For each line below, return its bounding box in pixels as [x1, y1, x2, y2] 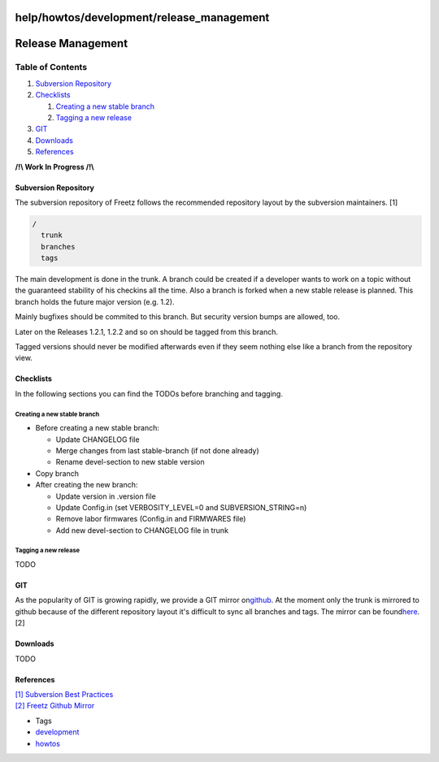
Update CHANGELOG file [55, 435, 140, 444]
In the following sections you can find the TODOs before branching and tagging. [15, 388, 284, 398]
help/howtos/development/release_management [15, 11, 270, 24]
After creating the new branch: [35, 480, 138, 490]
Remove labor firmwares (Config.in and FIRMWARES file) [55, 514, 246, 524]
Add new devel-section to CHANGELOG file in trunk [55, 525, 229, 535]
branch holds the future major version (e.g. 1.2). [15, 297, 175, 306]
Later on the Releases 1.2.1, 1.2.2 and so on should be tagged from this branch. [15, 327, 278, 336]
